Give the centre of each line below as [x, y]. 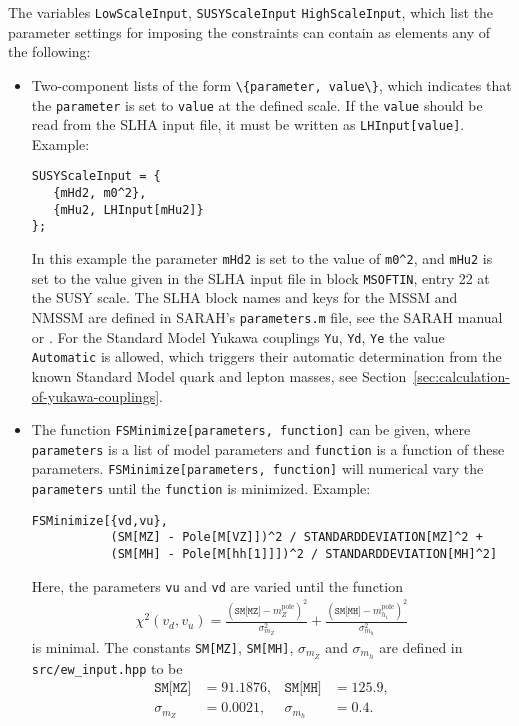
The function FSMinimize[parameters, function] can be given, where [251, 429]
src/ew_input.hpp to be [107, 667]
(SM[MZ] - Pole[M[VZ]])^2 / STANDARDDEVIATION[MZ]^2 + [296, 537]
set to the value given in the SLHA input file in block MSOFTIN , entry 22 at [260, 277]
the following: [49, 51]
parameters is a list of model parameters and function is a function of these [268, 448]
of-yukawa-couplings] [95, 395]
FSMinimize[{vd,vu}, [99, 520]
